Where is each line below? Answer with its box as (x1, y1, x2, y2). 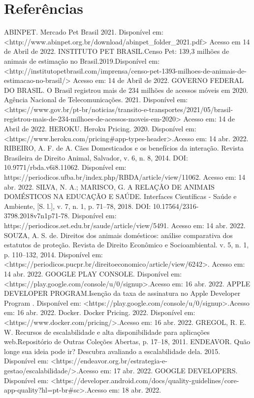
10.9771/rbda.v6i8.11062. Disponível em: (4, 162, 127, 172)
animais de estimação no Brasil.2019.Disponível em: (4, 55, 160, 66)
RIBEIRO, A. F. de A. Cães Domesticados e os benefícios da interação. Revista (4, 143, 244, 153)
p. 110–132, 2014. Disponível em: (4, 249, 103, 259)
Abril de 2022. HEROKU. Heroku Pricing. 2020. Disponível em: (4, 123, 196, 134)
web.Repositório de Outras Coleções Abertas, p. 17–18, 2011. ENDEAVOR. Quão (4, 336, 250, 347)
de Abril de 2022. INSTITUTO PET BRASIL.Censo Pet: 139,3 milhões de (4, 46, 229, 56)
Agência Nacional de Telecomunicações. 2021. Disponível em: (4, 94, 188, 105)
